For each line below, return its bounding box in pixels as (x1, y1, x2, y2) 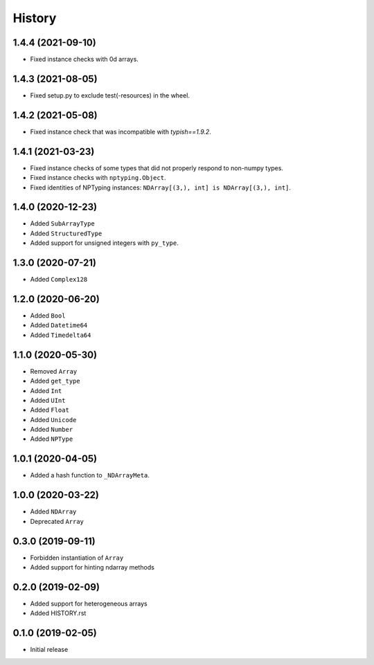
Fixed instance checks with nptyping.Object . (30, 174, 166, 182)
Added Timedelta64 (30, 331, 91, 339)
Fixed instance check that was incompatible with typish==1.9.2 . (30, 127, 211, 136)
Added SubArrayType (30, 219, 95, 228)
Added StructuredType (30, 229, 103, 237)
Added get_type (30, 377, 80, 385)
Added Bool (30, 311, 66, 320)
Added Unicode (30, 415, 77, 423)
